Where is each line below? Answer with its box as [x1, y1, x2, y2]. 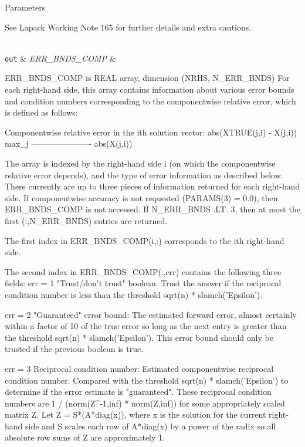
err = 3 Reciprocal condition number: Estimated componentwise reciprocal [5, 362, 274, 374]
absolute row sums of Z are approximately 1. [5, 431, 165, 443]
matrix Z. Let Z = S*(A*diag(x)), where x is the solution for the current [5, 408, 266, 421]
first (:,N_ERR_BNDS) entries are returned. [5, 214, 168, 226]
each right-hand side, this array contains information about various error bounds [5, 83, 294, 96]
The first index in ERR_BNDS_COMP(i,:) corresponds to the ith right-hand [5, 234, 284, 246]
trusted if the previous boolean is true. [5, 343, 144, 355]
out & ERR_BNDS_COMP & [5, 52, 116, 64]
